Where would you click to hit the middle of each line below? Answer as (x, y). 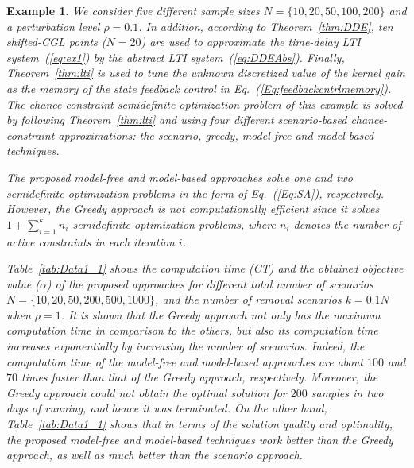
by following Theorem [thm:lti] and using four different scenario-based (177, 120)
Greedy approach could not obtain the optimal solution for (147, 392)
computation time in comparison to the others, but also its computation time (192, 330)
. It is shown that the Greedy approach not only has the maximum (221, 314)
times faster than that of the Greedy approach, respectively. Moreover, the (200, 377)
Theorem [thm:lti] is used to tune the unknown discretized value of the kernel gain (206, 73)
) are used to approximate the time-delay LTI (251, 42)
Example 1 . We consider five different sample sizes (133, 10)
